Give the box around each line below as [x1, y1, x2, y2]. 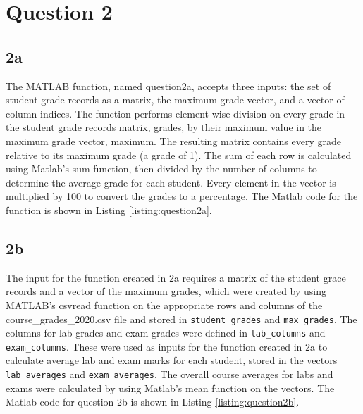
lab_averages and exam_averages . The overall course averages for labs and [6, 367, 333, 382]
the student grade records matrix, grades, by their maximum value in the [6, 120, 322, 134]
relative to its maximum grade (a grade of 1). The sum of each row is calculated [6, 147, 352, 162]
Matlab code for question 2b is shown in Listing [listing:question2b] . [6, 394, 300, 409]
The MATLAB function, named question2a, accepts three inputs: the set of [6, 78, 331, 93]
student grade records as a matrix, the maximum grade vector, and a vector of [6, 92, 345, 107]
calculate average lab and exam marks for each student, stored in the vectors [6, 353, 338, 368]
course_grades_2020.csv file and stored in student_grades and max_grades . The [6, 311, 357, 326]
